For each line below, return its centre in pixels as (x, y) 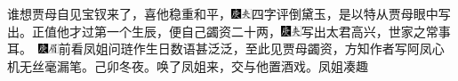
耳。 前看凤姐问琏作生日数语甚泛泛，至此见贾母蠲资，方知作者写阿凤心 (226, 49)
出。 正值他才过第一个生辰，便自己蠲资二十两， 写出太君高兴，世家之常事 (229, 31)
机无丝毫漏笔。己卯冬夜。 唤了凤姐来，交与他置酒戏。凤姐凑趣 (188, 65)
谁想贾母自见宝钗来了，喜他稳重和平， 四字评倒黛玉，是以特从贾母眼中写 (229, 13)
